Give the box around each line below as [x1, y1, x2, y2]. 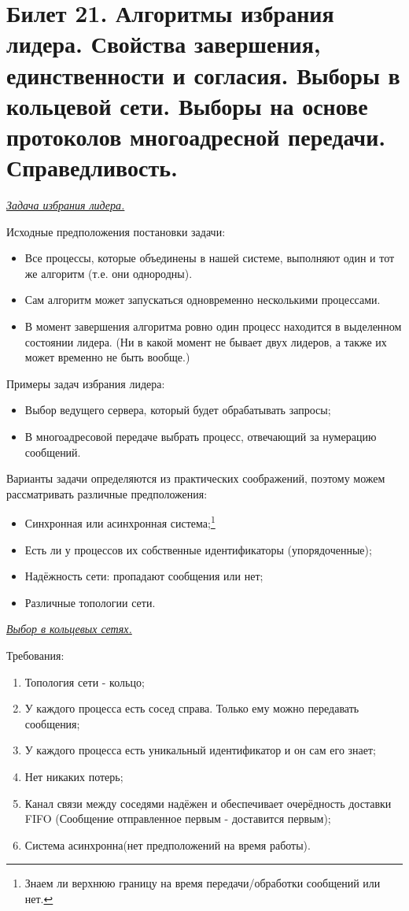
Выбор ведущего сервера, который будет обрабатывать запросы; [24, 402, 331, 418]
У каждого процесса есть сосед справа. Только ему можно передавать [24, 700, 359, 717]
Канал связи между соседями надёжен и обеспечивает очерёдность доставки [24, 794, 392, 811]
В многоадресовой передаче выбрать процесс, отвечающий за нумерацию [24, 428, 377, 444]
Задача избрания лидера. [6, 197, 125, 213]
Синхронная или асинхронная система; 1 [24, 513, 216, 531]
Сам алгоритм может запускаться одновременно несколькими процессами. [24, 291, 381, 308]
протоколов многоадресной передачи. [6, 120, 386, 152]
